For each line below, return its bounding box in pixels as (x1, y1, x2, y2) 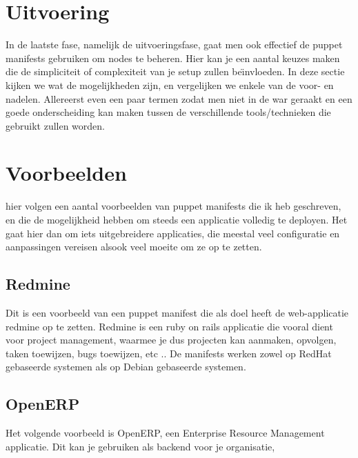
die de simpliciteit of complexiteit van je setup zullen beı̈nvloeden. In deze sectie (6, 64, 345, 79)
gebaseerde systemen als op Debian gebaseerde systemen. (6, 359, 246, 374)
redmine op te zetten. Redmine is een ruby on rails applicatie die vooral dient (6, 319, 333, 333)
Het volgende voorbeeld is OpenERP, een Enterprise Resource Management (6, 426, 325, 440)
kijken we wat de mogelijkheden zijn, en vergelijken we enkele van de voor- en (6, 77, 334, 92)
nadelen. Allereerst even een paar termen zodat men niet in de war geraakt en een (6, 91, 352, 106)
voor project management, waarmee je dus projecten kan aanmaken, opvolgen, (6, 332, 337, 347)
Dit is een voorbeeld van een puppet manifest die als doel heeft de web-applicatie (6, 305, 349, 319)
